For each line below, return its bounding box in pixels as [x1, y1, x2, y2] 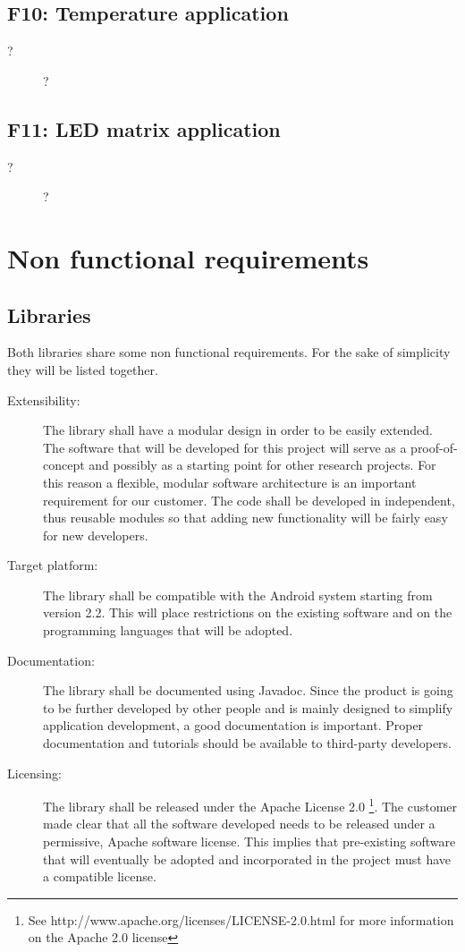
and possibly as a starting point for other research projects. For [89, 455, 436, 474]
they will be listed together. [7, 360, 158, 378]
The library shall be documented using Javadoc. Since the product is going [43, 681, 453, 700]
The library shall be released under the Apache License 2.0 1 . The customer [43, 795, 458, 815]
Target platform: [7, 556, 98, 574]
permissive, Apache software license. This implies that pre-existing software [43, 832, 456, 851]
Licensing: [7, 763, 62, 782]
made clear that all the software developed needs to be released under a [43, 814, 435, 833]
